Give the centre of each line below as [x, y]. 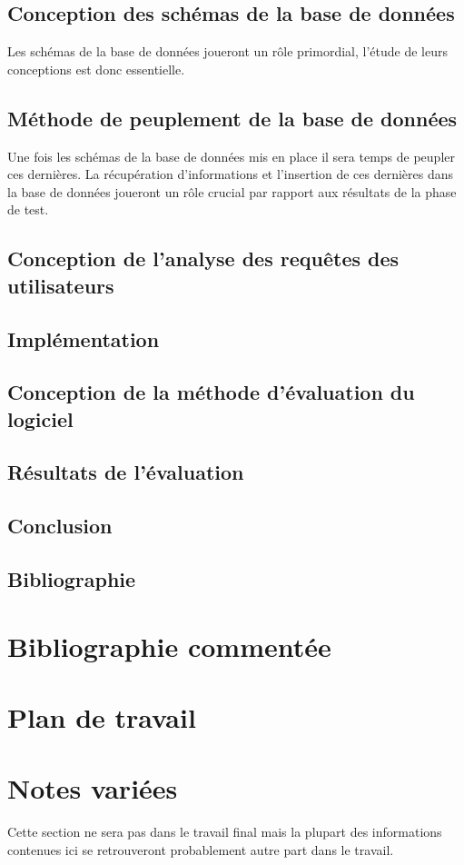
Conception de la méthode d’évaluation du [211, 392]
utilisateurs [61, 285]
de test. [28, 209]
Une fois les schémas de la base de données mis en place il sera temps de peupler [231, 156]
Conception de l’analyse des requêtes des [203, 259]
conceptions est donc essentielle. [96, 69]
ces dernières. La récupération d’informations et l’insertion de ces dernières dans [231, 174]
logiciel [40, 418]
